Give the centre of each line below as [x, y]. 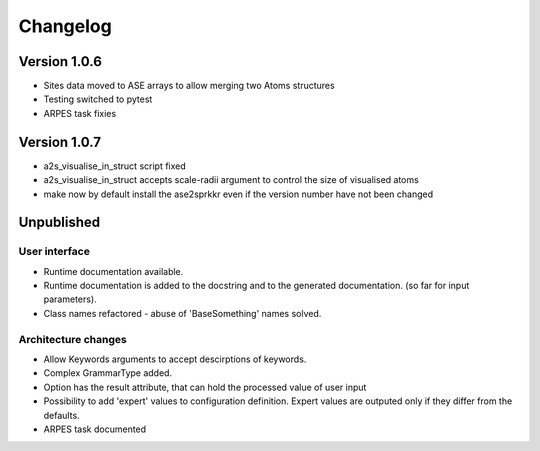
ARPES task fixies [80, 113]
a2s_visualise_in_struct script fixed [115, 166]
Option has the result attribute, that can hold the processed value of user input [205, 387]
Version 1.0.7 [60, 141]
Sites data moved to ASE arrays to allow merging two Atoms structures [189, 86]
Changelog [65, 26]
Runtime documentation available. [113, 271]
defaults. [61, 415]
